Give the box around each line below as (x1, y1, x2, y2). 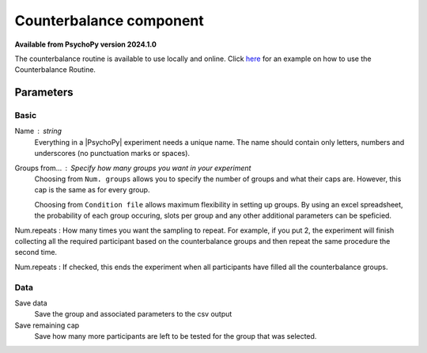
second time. (14, 248, 58, 257)
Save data (14, 298, 47, 308)
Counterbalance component (14, 12, 205, 29)
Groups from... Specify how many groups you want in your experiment (14, 163, 251, 173)
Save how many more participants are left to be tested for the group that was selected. (34, 332, 317, 341)
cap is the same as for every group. (34, 185, 150, 195)
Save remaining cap (14, 321, 80, 330)
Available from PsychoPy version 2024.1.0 (14, 40, 157, 49)
